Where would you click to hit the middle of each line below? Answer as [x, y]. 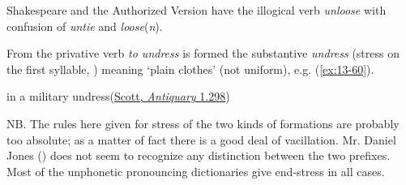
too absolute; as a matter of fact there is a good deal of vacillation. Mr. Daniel [201, 139]
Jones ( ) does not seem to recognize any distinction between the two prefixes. [199, 155]
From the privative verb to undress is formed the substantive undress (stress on [203, 53]
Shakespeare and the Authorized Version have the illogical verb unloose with [197, 10]
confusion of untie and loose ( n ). [85, 26]
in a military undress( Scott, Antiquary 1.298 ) [118, 96]
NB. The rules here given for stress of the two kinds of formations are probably [203, 123]
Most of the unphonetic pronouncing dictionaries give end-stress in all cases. [196, 171]
